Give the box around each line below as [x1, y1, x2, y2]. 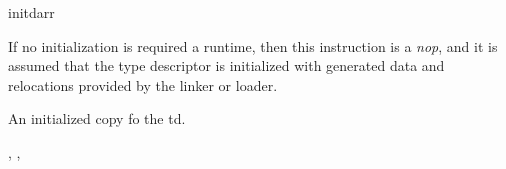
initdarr [8, 2, 55, 22]
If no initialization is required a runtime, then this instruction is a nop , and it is [8, 35, 498, 56]
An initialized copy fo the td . [8, 108, 186, 129]
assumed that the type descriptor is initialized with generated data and [8, 55, 445, 76]
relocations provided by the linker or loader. [8, 74, 278, 95]
